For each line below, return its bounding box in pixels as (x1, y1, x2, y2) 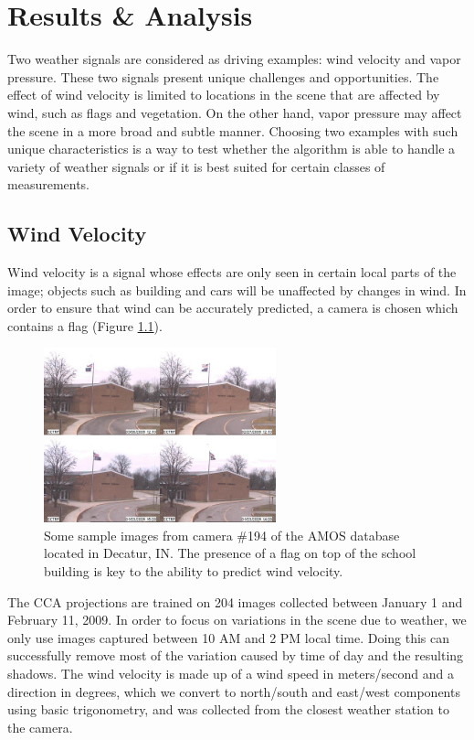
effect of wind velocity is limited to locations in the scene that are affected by (7, 85, 440, 104)
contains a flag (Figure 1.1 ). (7, 316, 163, 335)
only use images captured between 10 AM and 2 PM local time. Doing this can (7, 627, 450, 647)
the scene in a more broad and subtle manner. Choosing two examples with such (7, 121, 458, 140)
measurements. (7, 175, 90, 194)
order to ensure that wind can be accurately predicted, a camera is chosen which (7, 298, 458, 317)
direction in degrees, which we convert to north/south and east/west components (7, 681, 460, 701)
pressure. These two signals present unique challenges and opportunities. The (7, 67, 439, 86)
